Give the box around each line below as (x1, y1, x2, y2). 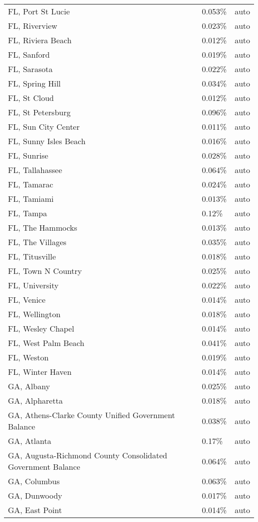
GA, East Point (8, 504, 62, 516)
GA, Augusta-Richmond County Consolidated (8, 449, 167, 461)
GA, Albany (8, 380, 50, 392)
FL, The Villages (8, 236, 66, 248)
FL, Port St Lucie (8, 5, 70, 17)
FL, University (8, 279, 59, 291)
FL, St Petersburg (8, 106, 71, 118)
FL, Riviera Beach (8, 34, 72, 46)
